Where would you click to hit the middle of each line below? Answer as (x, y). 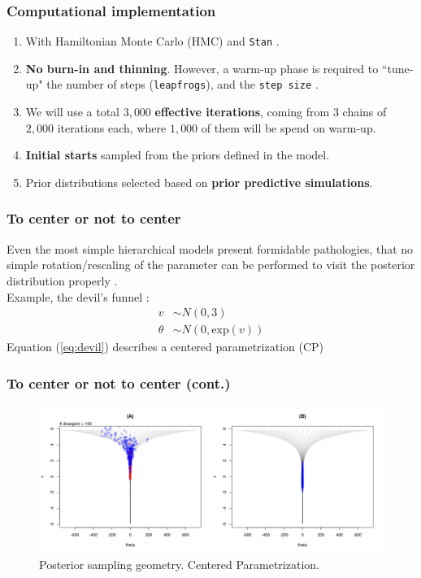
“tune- (397, 68)
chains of (365, 112)
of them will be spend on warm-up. (289, 127)
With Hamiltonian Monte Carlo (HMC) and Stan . (152, 41)
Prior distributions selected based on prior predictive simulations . (199, 182)
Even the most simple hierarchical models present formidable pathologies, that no (210, 248)
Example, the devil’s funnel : (78, 296)
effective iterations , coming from (242, 112)
